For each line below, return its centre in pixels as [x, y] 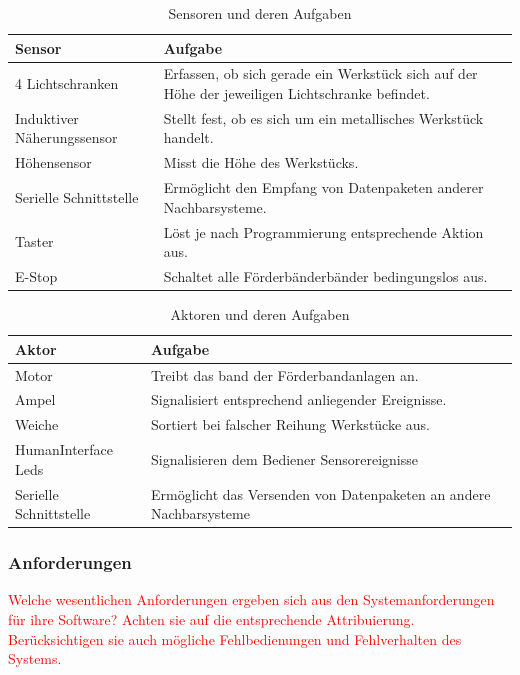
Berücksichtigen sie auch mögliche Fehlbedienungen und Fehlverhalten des [235, 638]
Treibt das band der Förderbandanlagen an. [284, 374]
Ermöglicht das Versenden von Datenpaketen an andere [320, 493]
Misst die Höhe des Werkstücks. [261, 162]
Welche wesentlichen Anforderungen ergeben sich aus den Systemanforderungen [251, 599]
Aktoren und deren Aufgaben [260, 314]
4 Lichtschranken [67, 83]
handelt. [188, 137]
